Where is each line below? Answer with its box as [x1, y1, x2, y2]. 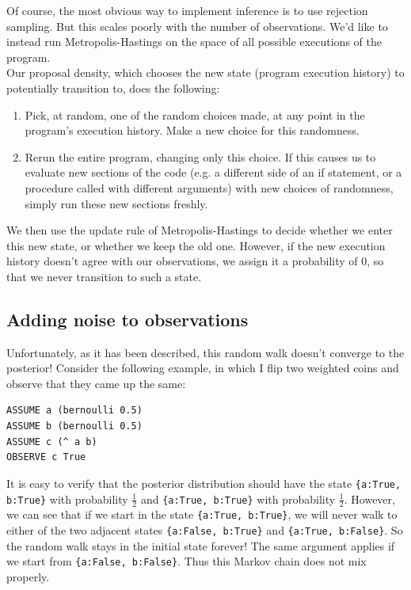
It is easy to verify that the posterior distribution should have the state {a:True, [6, 474, 401, 491]
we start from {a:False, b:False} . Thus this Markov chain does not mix [6, 553, 367, 569]
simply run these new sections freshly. [25, 195, 208, 211]
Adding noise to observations [6, 306, 249, 331]
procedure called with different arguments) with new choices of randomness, [25, 179, 394, 196]
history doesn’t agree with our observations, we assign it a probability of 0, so [6, 253, 384, 269]
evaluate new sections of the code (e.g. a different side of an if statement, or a [25, 164, 402, 181]
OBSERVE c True [6, 451, 86, 463]
